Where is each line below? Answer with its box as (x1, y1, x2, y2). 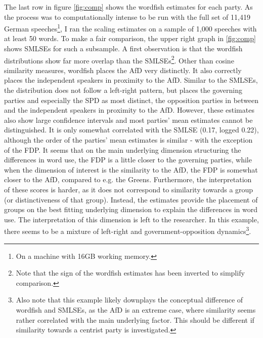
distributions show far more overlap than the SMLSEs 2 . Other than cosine (4, 53, 234, 65)
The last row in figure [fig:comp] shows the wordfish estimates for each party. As (4, 2, 253, 12)
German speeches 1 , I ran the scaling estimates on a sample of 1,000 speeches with (4, 22, 257, 33)
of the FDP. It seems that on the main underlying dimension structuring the (4, 144, 241, 155)
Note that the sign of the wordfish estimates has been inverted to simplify (16, 267, 245, 278)
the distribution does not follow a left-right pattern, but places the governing (4, 85, 242, 95)
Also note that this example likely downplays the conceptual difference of (16, 294, 243, 305)
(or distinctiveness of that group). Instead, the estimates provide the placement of (4, 194, 258, 205)
